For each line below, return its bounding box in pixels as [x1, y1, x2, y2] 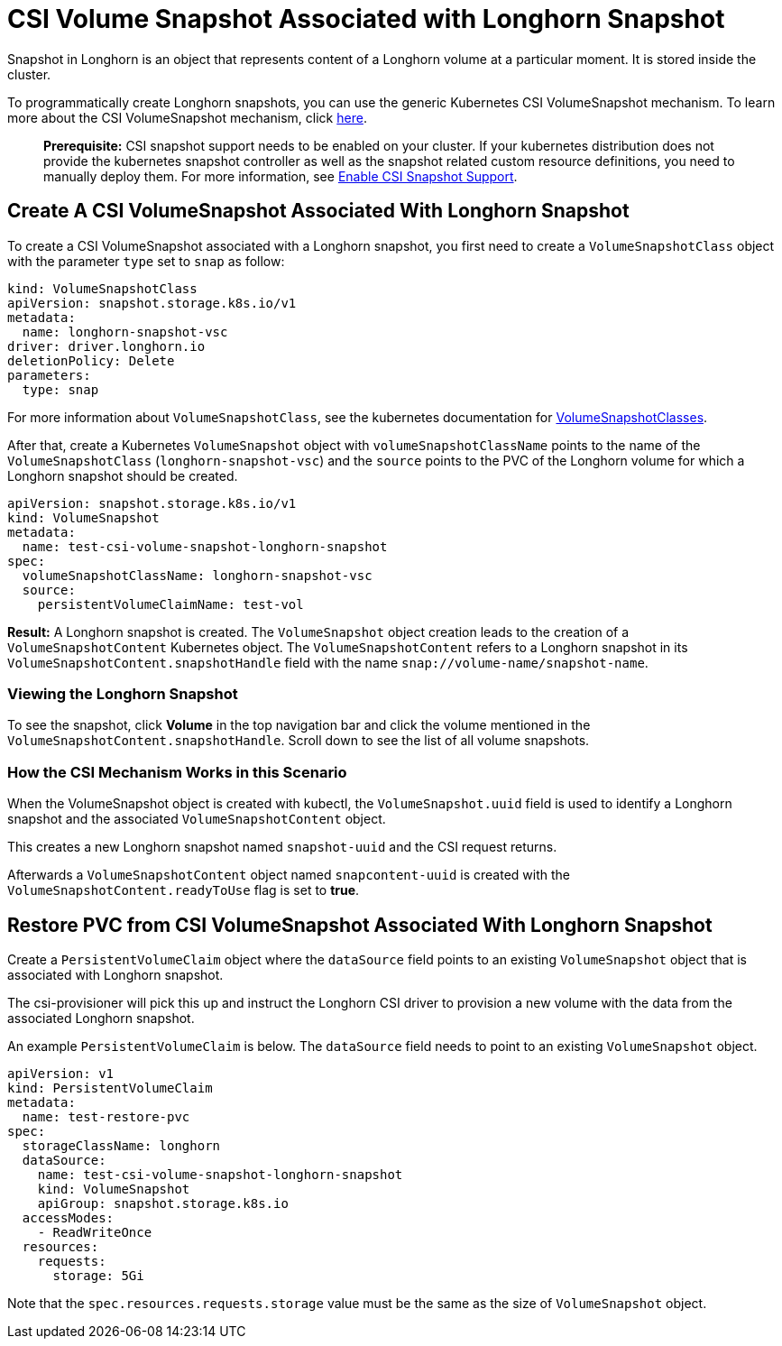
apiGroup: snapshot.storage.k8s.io [37, 1195, 289, 1211]
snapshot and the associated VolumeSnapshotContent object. [7, 811, 386, 827]
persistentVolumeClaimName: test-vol [37, 596, 304, 612]
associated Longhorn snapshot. [7, 1009, 195, 1026]
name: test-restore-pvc [22, 1109, 190, 1124]
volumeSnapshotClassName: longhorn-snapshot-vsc [22, 567, 373, 583]
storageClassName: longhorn [22, 1138, 221, 1153]
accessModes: [22, 1210, 115, 1225]
